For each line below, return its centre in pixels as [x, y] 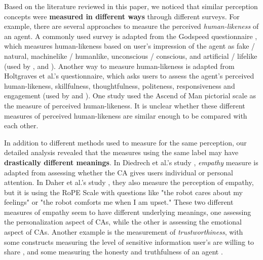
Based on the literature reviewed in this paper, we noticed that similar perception [131, 6]
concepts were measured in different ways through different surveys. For [122, 16]
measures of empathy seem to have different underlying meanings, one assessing [128, 212]
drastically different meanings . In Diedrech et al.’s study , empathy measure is [131, 162]
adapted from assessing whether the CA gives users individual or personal [119, 172]
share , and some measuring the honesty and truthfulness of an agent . [114, 252]
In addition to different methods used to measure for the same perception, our [125, 142]
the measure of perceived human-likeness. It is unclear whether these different [125, 105]
